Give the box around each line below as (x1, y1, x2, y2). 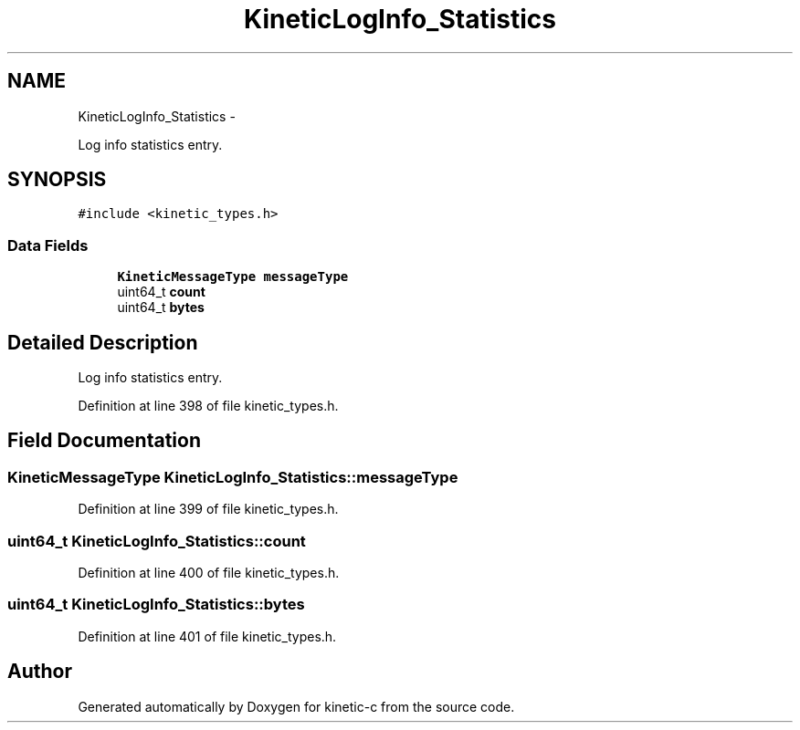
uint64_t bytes (117, 299, 205, 316)
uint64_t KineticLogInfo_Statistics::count (7, 531, 306, 550)
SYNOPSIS (7, 168, 107, 192)
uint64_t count (117, 284, 205, 300)
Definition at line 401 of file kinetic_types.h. (78, 628, 337, 644)
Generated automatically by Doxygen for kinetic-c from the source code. (78, 698, 515, 714)
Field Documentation (7, 429, 201, 453)
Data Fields (7, 235, 89, 255)
